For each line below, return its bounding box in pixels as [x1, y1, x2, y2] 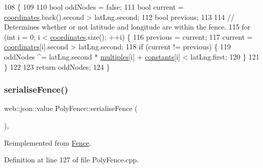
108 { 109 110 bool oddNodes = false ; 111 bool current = [4, 2, 184, 12]
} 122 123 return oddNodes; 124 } [4, 61, 110, 72]
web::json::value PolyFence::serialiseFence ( [4, 103, 138, 114]
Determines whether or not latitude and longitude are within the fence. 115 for [4, 21, 251, 32]
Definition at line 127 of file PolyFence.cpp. [4, 154, 139, 165]
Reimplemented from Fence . [4, 137, 91, 148]
